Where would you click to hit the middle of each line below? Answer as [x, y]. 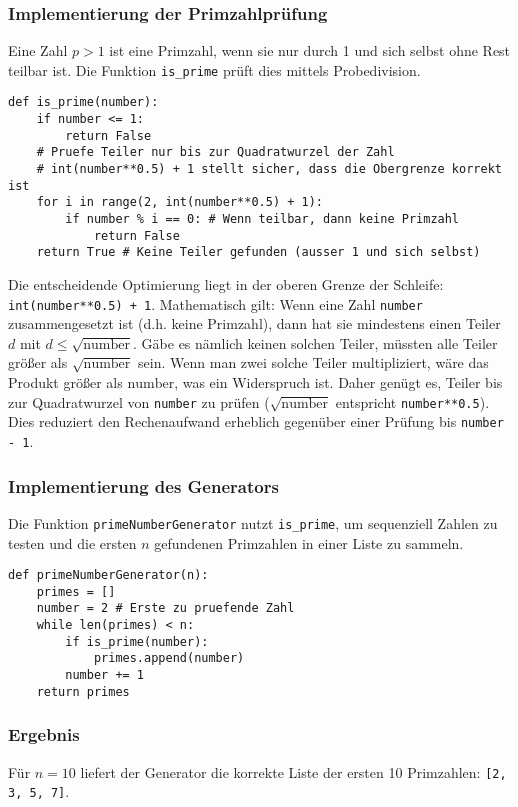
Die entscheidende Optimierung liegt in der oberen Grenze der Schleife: [226, 284]
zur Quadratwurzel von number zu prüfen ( [139, 401]
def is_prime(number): [83, 102]
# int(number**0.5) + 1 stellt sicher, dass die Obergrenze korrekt [269, 169]
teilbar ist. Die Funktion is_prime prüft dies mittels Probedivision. [214, 69]
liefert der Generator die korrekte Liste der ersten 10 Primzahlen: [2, [293, 771]
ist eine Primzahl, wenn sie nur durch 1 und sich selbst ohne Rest [310, 50]
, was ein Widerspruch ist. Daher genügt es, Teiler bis [338, 382]
